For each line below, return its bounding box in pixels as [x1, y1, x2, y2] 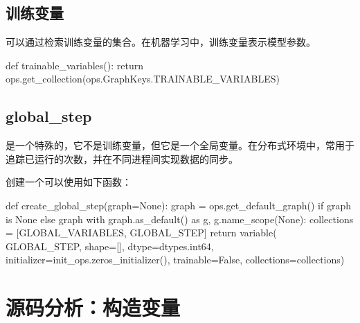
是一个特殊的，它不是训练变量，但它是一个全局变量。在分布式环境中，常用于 [6, 138, 354, 152]
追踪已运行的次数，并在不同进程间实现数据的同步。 [6, 151, 238, 166]
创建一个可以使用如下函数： [6, 175, 132, 189]
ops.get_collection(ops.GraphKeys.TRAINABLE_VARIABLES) [6, 71, 280, 86]
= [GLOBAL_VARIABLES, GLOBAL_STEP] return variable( [6, 225, 277, 240]
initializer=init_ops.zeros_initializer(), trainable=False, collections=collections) [6, 252, 345, 267]
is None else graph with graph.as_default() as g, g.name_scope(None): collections [6, 211, 354, 226]
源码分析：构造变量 [6, 293, 181, 322]
